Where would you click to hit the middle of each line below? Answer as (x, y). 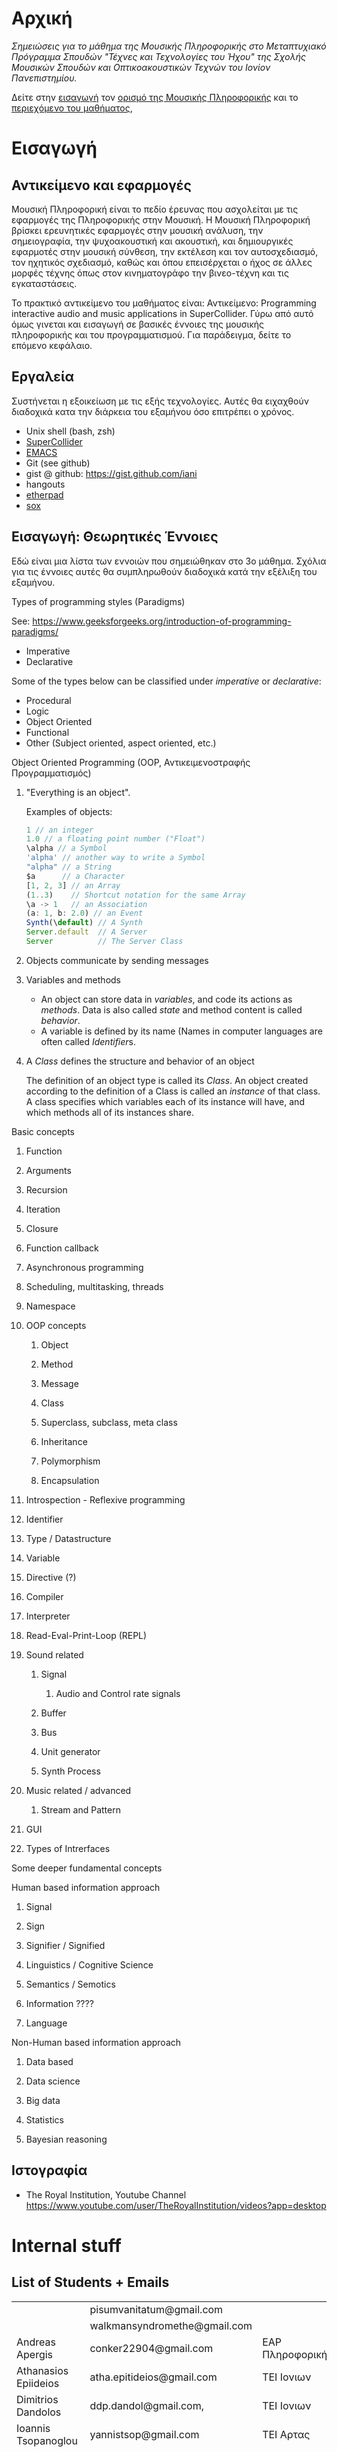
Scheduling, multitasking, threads (94, 1286)
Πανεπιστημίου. (44, 78)
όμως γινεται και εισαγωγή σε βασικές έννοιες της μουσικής (138, 324)
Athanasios (42, 2370)
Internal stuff (66, 2245)
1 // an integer (59, 830)
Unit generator (70, 1751)
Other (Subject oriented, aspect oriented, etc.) (121, 743)
